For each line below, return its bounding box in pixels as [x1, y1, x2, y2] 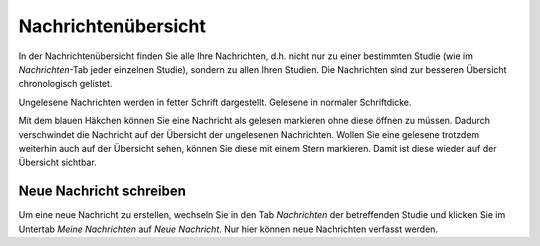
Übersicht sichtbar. [18, 156, 97, 169]
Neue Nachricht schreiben [18, 183, 187, 200]
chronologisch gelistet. [18, 78, 113, 90]
